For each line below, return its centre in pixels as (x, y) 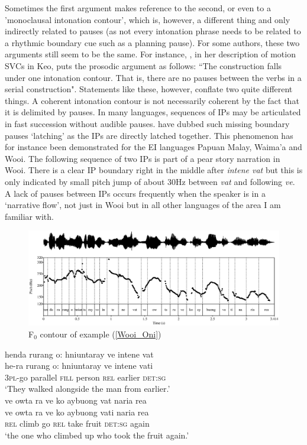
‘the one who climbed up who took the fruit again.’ (97, 435)
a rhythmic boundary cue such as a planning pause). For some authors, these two (152, 42)
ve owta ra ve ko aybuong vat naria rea (76, 400)
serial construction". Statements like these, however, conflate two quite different (149, 89)
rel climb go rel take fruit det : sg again (77, 423)
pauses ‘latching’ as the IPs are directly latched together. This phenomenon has (149, 135)
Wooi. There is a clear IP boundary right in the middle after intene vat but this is (154, 170)
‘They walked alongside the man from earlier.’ (88, 389)
